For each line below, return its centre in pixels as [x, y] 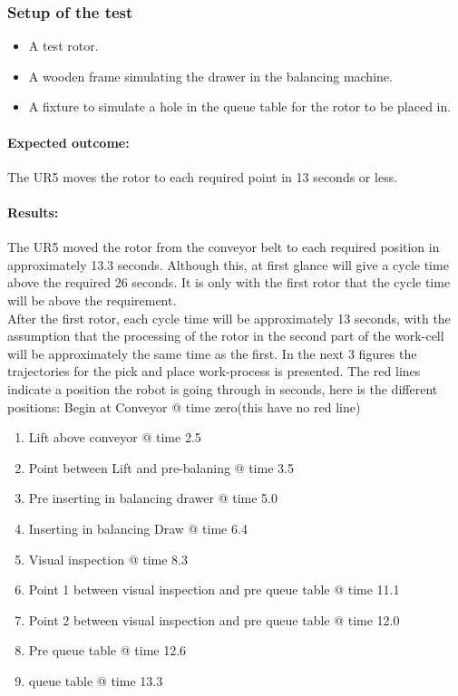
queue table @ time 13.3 [96, 680]
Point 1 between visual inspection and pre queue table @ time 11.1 [214, 590]
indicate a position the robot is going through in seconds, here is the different [223, 388]
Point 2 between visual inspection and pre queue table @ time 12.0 [214, 619]
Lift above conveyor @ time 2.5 [115, 437]
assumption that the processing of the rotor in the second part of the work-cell [226, 336]
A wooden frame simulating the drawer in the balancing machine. [210, 76]
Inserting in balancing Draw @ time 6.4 [138, 528]
